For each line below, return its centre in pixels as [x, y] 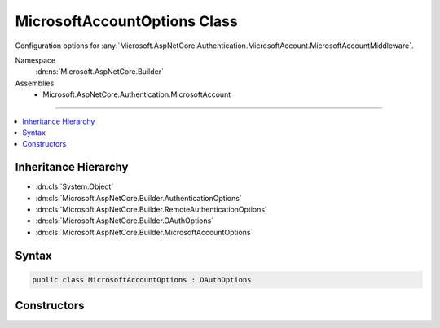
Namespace [35, 60]
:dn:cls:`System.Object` [75, 186]
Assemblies [35, 83]
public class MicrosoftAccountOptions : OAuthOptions [142, 280]
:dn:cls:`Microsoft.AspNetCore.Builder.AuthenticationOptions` [139, 198]
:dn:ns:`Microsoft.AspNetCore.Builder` [100, 72]
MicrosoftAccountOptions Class [126, 21]
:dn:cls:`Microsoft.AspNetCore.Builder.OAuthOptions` [125, 221]
